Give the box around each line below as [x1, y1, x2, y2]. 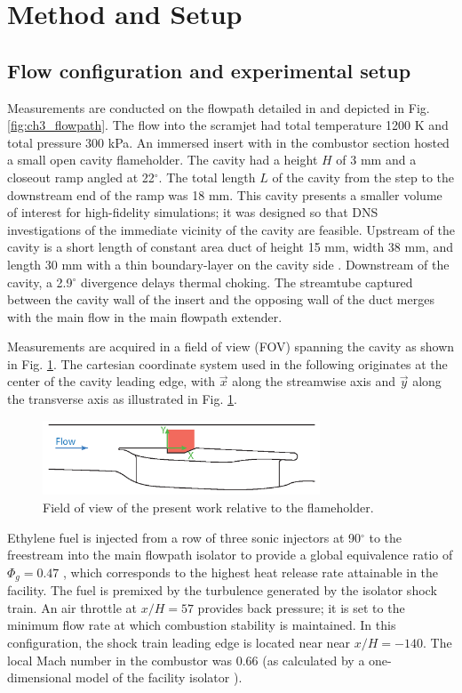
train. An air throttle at [7, 598, 137, 616]
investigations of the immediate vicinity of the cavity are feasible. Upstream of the [7, 220, 455, 238]
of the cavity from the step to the [272, 167, 455, 186]
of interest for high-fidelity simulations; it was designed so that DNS [7, 203, 378, 222]
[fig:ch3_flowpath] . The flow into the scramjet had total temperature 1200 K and [7, 116, 449, 134]
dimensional [7, 668, 72, 687]
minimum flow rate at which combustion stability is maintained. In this [7, 616, 396, 634]
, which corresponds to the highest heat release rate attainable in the [63, 562, 439, 581]
